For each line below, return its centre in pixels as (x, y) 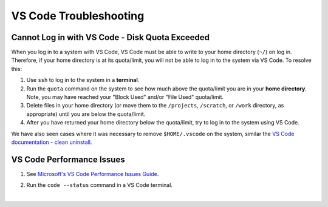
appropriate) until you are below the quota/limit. (86, 114)
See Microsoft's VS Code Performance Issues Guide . (93, 174)
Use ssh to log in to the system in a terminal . (83, 80)
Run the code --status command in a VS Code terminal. (100, 185)
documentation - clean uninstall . (52, 142)
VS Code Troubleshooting (78, 16)
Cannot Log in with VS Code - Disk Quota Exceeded (110, 37)
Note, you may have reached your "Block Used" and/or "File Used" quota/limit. (125, 97)
